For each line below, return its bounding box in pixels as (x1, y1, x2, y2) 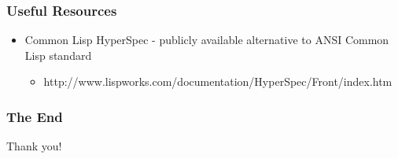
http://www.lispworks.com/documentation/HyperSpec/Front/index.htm (43, 73, 392, 90)
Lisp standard (24, 46, 92, 63)
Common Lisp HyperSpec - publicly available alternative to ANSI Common (24, 31, 389, 48)
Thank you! (6, 138, 62, 154)
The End (6, 106, 63, 126)
